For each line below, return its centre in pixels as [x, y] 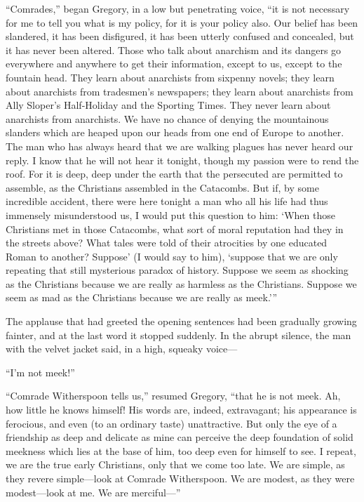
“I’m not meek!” [40, 372]
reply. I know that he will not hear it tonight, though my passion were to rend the [182, 160]
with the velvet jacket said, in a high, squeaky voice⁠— [122, 349]
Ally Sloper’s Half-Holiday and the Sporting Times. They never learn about [168, 105]
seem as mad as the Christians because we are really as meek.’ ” [142, 297]
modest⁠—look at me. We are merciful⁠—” [93, 492]
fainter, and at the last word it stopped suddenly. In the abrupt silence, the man [178, 335]
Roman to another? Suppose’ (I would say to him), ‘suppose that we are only [172, 256]
